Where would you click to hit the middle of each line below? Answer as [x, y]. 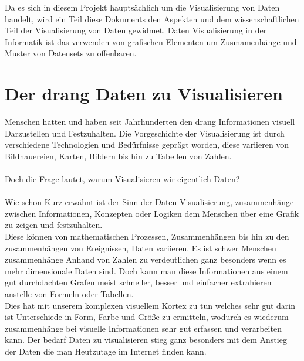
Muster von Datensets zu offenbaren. [71, 53]
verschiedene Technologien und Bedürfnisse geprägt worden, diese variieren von [147, 144]
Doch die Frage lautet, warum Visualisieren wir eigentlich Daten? [122, 179]
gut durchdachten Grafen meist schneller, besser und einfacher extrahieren [138, 282]
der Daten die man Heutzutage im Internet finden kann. [106, 351]
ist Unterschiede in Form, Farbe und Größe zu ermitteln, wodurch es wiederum [147, 317]
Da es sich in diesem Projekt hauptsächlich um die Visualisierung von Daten [142, 7]
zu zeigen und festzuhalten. [54, 225]
